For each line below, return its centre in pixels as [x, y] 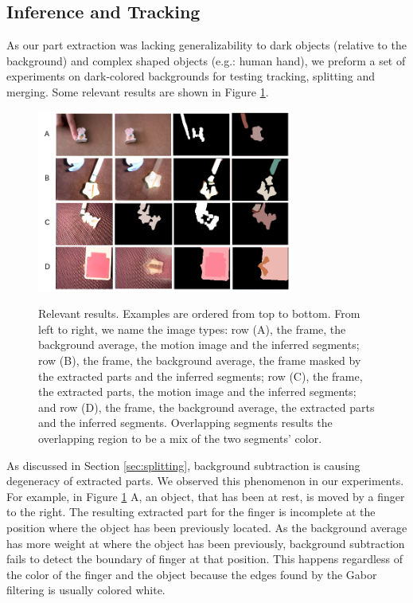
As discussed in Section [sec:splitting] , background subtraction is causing [183, 465]
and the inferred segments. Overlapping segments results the [185, 423]
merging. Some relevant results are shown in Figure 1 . [138, 91]
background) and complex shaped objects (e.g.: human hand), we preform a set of [206, 60]
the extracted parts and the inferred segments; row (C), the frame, [201, 376]
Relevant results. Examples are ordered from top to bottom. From [199, 313]
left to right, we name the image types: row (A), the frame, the [192, 329]
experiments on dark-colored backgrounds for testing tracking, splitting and [191, 76]
